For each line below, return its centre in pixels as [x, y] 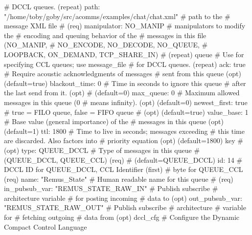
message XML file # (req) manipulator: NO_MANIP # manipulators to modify [125, 26]
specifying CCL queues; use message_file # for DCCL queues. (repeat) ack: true [125, 64]
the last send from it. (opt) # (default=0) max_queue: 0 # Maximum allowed [122, 93]
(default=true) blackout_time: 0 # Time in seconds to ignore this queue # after [125, 83]
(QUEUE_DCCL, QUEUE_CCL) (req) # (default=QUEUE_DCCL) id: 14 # [123, 160]
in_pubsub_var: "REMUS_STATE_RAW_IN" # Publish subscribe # [111, 188]
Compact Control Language [46, 226]
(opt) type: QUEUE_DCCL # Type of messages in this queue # [102, 150]
